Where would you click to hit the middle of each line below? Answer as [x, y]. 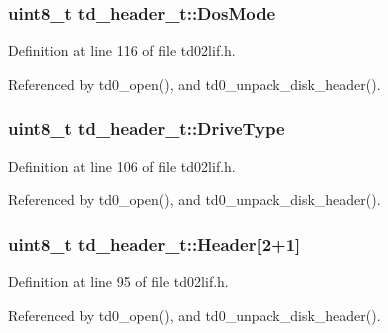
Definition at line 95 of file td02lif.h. [118, 281]
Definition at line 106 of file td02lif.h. [122, 165]
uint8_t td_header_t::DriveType [146, 128]
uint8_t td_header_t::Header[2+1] [154, 243]
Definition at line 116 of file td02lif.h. [122, 50]
